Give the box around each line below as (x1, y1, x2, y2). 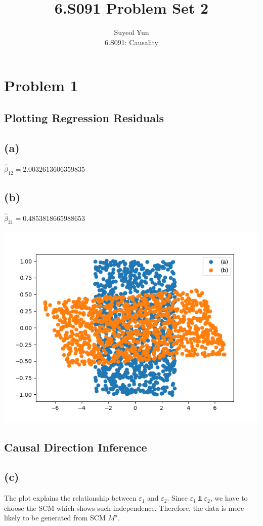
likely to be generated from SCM (4, 512, 106, 523)
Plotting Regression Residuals (4, 109, 164, 125)
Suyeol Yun (114, 27, 149, 37)
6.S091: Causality (105, 36, 158, 47)
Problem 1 (4, 75, 78, 96)
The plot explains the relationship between (4, 493, 137, 503)
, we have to (210, 493, 248, 503)
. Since (167, 493, 188, 503)
